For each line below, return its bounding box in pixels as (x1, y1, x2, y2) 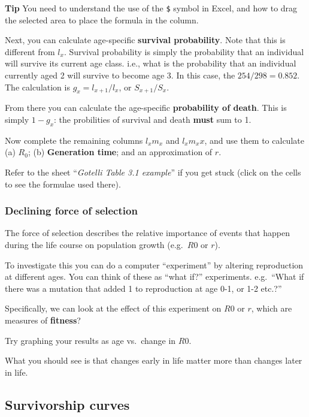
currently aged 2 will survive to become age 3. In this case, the (5, 69, 235, 81)
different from (5, 45, 55, 58)
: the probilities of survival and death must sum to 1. (54, 113, 252, 126)
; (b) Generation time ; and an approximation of (28, 146, 213, 158)
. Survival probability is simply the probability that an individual (63, 45, 304, 58)
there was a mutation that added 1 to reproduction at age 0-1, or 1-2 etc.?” (5, 282, 282, 294)
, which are (251, 302, 292, 315)
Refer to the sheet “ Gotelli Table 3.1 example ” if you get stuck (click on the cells (5, 166, 301, 178)
